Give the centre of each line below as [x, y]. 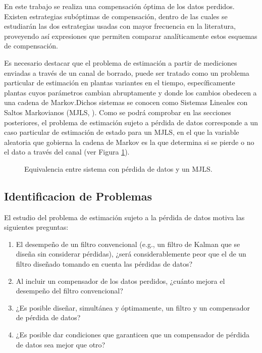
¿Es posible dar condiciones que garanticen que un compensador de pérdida [133, 335]
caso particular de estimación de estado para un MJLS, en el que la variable [122, 132]
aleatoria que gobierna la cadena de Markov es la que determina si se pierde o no [129, 142]
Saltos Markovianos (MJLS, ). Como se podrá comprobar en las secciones [118, 112]
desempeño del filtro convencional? [69, 291]
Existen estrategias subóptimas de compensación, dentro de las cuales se [116, 16]
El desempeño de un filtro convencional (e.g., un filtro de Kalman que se [128, 244]
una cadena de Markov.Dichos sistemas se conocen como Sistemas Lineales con [126, 102]
